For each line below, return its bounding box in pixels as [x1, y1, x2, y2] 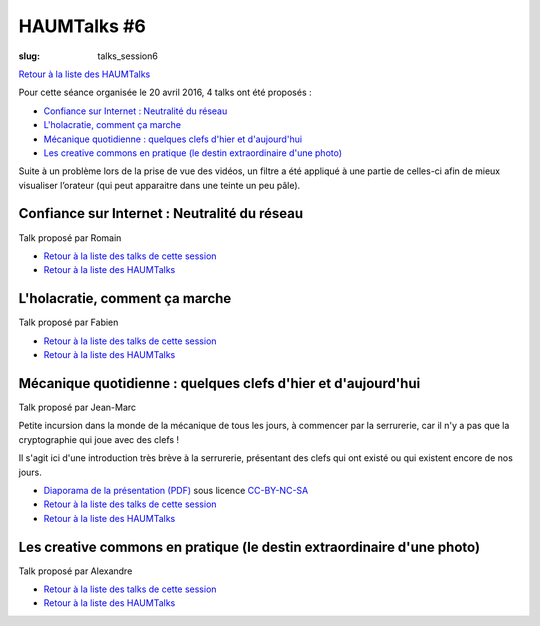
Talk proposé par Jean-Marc [18, 401, 137, 413]
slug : [18, 50, 40, 62]
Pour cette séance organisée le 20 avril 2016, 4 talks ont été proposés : [18, 86, 312, 99]
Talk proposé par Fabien [18, 316, 119, 329]
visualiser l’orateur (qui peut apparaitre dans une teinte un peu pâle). [18, 179, 301, 191]
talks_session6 [97, 50, 159, 62]
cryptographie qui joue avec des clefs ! [18, 433, 180, 445]
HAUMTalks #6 [18, 15, 147, 37]
